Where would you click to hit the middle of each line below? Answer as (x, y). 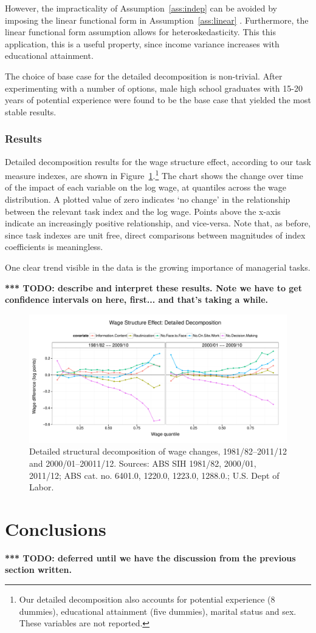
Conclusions (56, 528)
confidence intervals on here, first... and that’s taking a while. (137, 300)
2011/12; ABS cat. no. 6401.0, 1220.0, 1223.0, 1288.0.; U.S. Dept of (154, 475)
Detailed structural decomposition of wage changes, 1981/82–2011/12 (158, 451)
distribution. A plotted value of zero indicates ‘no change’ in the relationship (148, 199)
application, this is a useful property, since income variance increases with (142, 43)
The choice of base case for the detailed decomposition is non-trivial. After (144, 76)
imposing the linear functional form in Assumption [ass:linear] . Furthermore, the (157, 20)
